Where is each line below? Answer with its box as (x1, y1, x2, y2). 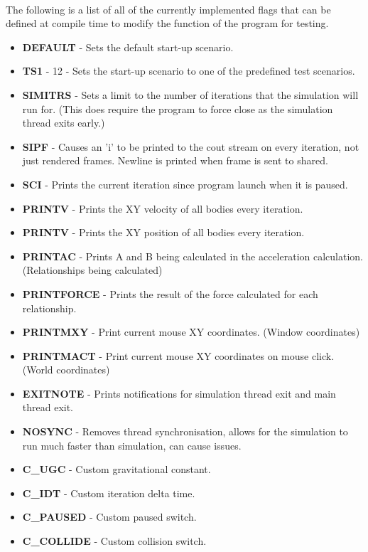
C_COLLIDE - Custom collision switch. (22, 534, 207, 548)
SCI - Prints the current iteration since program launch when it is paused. (22, 176, 348, 191)
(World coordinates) (22, 362, 110, 377)
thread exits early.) (22, 115, 105, 130)
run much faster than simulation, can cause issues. (22, 437, 242, 452)
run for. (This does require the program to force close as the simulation (22, 101, 333, 116)
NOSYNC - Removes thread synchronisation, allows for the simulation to (22, 424, 348, 439)
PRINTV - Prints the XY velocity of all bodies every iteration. (22, 201, 303, 216)
